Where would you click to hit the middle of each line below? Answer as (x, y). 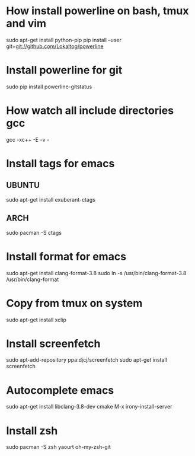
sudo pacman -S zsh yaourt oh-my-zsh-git (58, 447)
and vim (26, 23)
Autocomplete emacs (60, 390)
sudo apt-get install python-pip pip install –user (64, 40)
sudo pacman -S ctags (34, 232)
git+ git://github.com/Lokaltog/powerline (55, 46)
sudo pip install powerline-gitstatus (49, 87)
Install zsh (32, 431)
